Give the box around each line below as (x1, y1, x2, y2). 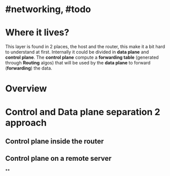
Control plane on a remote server (5, 154, 112, 163)
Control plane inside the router (5, 137, 104, 146)
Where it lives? (5, 27, 70, 39)
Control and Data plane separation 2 (5, 106, 161, 118)
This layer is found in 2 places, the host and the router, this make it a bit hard (5, 44, 165, 50)
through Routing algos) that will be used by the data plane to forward (5, 60, 151, 66)
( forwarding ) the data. (5, 65, 52, 72)
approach (5, 117, 47, 128)
